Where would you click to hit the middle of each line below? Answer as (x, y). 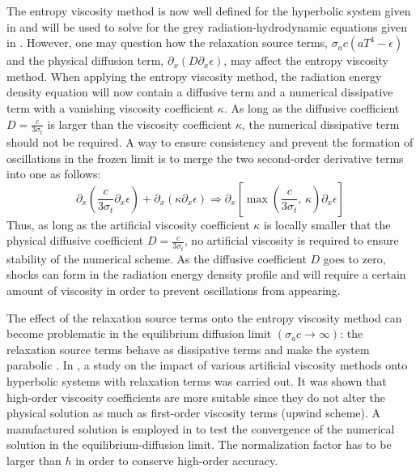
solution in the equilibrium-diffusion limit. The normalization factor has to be (199, 444)
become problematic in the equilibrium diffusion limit (139, 333)
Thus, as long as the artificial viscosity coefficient (128, 224)
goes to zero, (354, 258)
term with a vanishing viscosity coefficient (110, 107)
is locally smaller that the (327, 224)
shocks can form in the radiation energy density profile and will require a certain (206, 274)
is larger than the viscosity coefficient (140, 124)
